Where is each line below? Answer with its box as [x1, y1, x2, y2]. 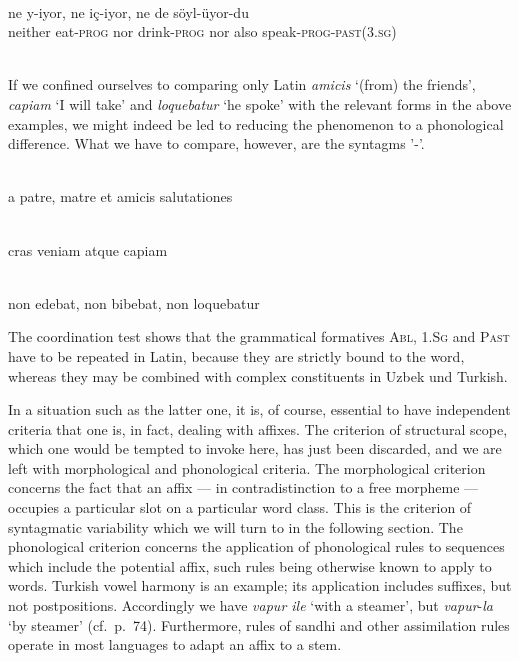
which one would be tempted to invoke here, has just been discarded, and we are [8, 438, 502, 459]
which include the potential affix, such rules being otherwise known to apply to [8, 555, 492, 576]
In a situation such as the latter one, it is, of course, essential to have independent [8, 399, 511, 420]
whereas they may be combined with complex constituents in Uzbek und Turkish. [8, 365, 508, 386]
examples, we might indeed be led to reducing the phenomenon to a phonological [8, 113, 504, 134]
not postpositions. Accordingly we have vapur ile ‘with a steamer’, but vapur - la [8, 595, 494, 616]
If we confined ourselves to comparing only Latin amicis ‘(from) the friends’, [8, 74, 476, 95]
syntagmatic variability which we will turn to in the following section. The [8, 516, 463, 537]
